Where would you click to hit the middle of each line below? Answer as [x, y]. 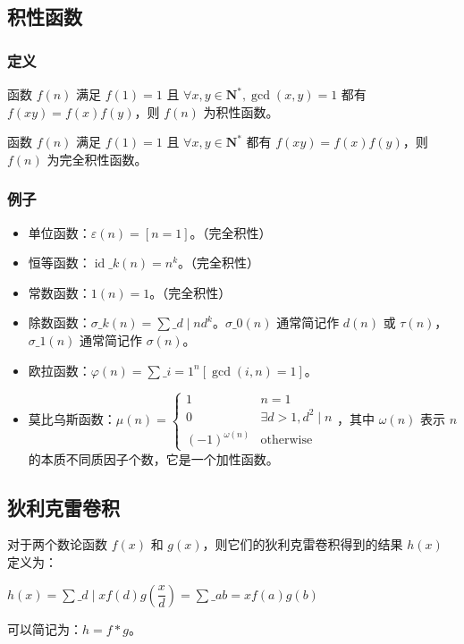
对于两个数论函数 [57, 544]
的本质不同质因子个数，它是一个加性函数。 [153, 458]
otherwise [287, 441]
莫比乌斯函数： [72, 419]
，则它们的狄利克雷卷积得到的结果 [303, 544]
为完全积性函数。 [97, 159]
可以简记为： [45, 628]
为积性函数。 [241, 111]
